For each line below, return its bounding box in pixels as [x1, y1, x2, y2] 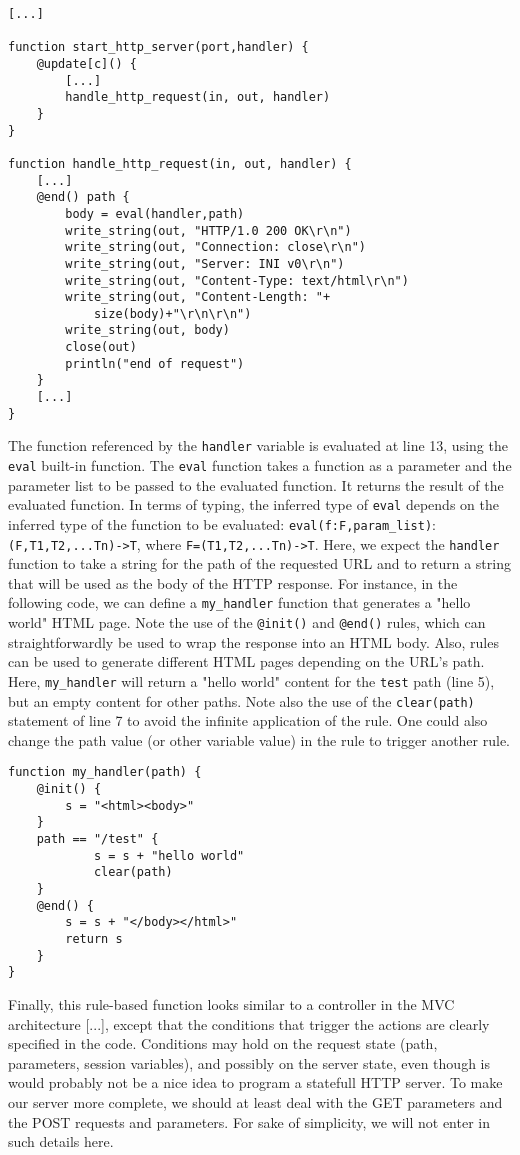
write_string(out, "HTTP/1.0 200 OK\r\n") [65, 223, 352, 238]
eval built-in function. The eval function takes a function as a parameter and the [8, 455, 512, 476]
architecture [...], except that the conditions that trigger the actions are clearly [8, 1013, 490, 1034]
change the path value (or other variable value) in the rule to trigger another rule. [8, 729, 510, 750]
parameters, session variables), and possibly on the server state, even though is [8, 1052, 490, 1073]
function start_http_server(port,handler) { [8, 40, 309, 55]
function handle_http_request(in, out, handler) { [8, 156, 352, 171]
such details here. [8, 1131, 114, 1152]
